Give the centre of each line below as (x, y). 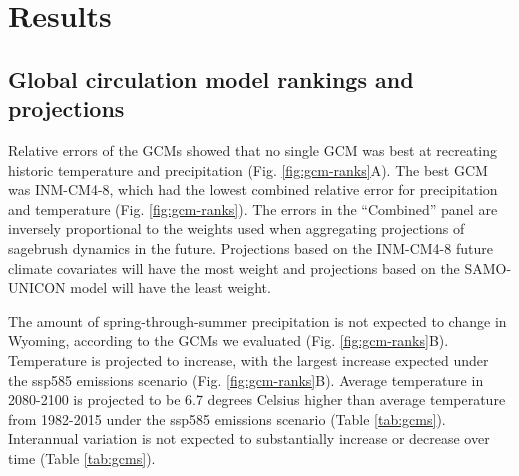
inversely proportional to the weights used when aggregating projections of (236, 228)
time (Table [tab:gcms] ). (82, 457)
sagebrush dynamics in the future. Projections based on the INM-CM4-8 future (250, 247)
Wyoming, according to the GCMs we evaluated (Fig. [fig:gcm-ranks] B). (228, 340)
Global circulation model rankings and (211, 78)
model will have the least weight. (170, 287)
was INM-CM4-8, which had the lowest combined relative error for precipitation (253, 189)
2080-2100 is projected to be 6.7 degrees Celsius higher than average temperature (257, 399)
